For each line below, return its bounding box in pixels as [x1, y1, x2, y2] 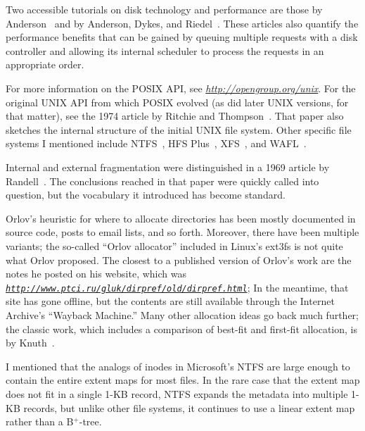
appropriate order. [6, 57, 84, 72]
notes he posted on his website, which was [6, 266, 187, 281]
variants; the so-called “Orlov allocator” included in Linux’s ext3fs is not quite [6, 238, 343, 253]
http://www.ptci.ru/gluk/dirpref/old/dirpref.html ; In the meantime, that [6, 280, 349, 294]
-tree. [79, 414, 102, 429]
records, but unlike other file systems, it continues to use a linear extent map [23, 400, 355, 415]
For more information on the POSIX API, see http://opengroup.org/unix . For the [6, 80, 356, 95]
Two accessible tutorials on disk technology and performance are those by [6, 2, 323, 16]
